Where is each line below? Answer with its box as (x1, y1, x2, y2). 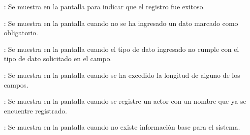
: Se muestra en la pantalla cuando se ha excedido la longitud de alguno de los (4, 69, 240, 80)
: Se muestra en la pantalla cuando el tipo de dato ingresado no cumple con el (4, 44, 239, 54)
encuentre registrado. (4, 105, 67, 115)
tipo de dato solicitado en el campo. (4, 53, 112, 64)
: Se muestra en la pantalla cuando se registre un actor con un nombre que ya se (4, 96, 247, 106)
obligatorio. (4, 27, 38, 38)
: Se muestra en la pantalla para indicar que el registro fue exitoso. (4, 1, 205, 11)
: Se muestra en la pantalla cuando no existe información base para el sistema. (4, 122, 240, 132)
